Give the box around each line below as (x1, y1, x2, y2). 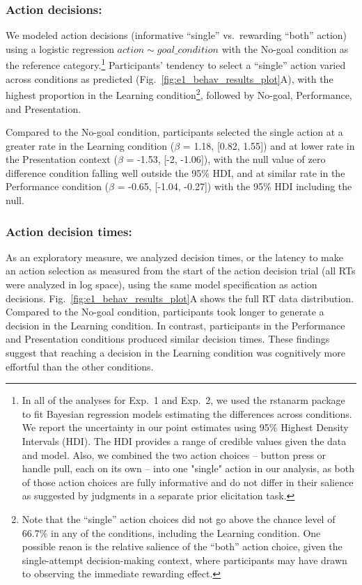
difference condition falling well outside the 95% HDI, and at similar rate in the (6, 165, 345, 180)
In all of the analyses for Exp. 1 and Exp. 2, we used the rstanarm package (22, 393, 345, 407)
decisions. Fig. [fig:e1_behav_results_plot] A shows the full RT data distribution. (6, 290, 354, 305)
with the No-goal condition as (221, 41, 349, 56)
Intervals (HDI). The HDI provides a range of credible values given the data (22, 434, 347, 448)
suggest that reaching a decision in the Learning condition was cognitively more (6, 345, 345, 360)
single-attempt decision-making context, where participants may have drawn (22, 552, 347, 567)
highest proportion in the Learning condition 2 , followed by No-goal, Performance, (6, 86, 352, 102)
